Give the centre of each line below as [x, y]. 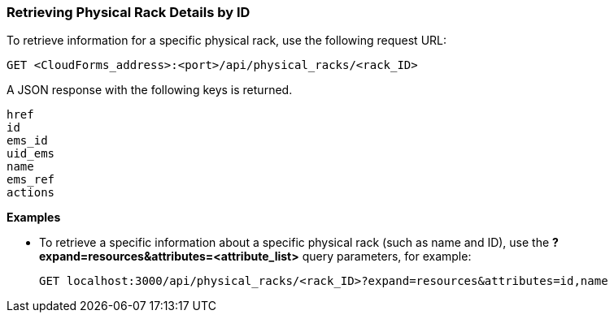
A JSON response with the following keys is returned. [150, 90]
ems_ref [31, 180]
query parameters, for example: [387, 256]
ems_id [27, 141]
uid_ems [31, 154]
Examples [34, 218]
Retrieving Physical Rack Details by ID [128, 12]
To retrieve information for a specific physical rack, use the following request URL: [227, 41]
